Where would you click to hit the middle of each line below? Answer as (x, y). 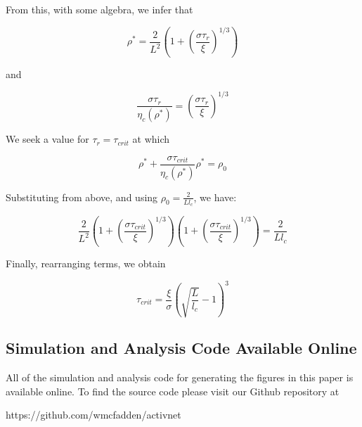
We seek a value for (47, 139)
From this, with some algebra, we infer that (99, 9)
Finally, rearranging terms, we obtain (86, 263)
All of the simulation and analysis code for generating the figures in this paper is (180, 377)
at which (151, 139)
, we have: (215, 197)
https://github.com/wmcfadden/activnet (93, 415)
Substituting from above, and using (82, 197)
